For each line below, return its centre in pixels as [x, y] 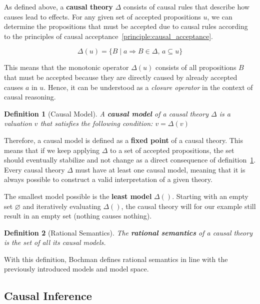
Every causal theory [34, 169]
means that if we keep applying [52, 150]
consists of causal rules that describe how [186, 6]
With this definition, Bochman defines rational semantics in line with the [116, 259]
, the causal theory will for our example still [188, 206]
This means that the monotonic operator [66, 67]
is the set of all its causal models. [55, 242]
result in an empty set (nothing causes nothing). [78, 216]
